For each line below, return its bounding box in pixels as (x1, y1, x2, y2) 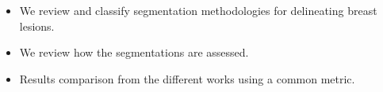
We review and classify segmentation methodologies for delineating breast (19, 2, 377, 18)
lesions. (19, 17, 55, 34)
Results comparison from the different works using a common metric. (19, 70, 355, 86)
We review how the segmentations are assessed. (19, 44, 249, 61)
